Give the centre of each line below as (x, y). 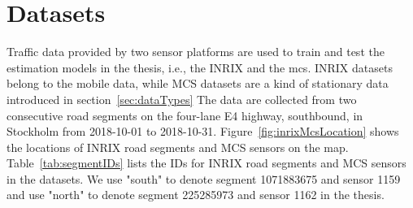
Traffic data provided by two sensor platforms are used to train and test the (196, 52)
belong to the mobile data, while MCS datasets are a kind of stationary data (198, 83)
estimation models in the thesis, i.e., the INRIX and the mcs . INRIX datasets (200, 67)
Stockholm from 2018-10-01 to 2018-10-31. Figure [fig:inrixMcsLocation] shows (203, 131)
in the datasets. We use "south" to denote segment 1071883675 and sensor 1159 (204, 178)
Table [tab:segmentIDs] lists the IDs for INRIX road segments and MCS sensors (206, 163)
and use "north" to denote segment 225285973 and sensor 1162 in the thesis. (196, 195)
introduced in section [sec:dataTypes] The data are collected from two (182, 99)
